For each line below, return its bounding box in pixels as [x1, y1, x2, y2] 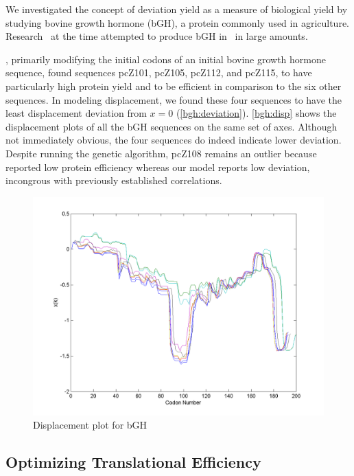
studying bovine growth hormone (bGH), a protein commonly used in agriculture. [5, 15, 350, 30]
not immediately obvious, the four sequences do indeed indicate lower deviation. [5, 133, 342, 147]
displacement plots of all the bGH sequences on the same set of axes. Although [5, 119, 338, 133]
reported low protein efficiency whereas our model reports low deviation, [5, 159, 310, 174]
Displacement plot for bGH [33, 418, 147, 432]
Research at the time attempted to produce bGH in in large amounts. [5, 29, 308, 43]
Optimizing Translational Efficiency [5, 451, 261, 473]
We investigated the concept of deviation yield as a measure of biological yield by [5, 2, 348, 16]
